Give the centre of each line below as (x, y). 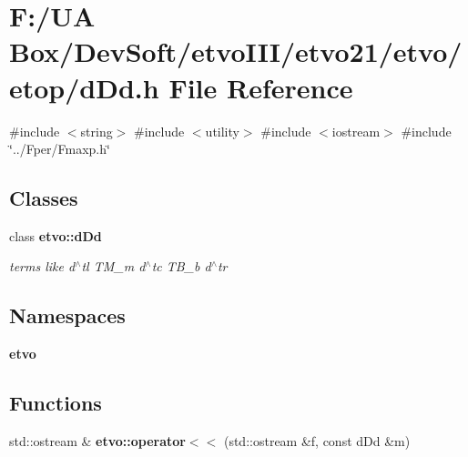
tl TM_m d (113, 266)
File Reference (261, 87)
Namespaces (67, 315)
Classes (44, 198)
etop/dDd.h (84, 87)
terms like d (42, 266)
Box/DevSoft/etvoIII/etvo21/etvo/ (236, 51)
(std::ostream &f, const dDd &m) (317, 441)
